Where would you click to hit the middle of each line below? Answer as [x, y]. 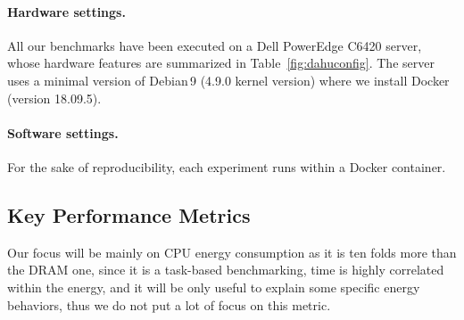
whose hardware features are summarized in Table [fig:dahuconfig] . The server [221, 63]
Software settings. [63, 132]
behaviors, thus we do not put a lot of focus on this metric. [169, 304]
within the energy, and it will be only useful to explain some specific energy [214, 287]
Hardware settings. [66, 11]
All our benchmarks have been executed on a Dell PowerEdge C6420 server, [215, 45]
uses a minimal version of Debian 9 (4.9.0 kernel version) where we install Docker [228, 80]
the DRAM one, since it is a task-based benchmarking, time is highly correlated [226, 270]
